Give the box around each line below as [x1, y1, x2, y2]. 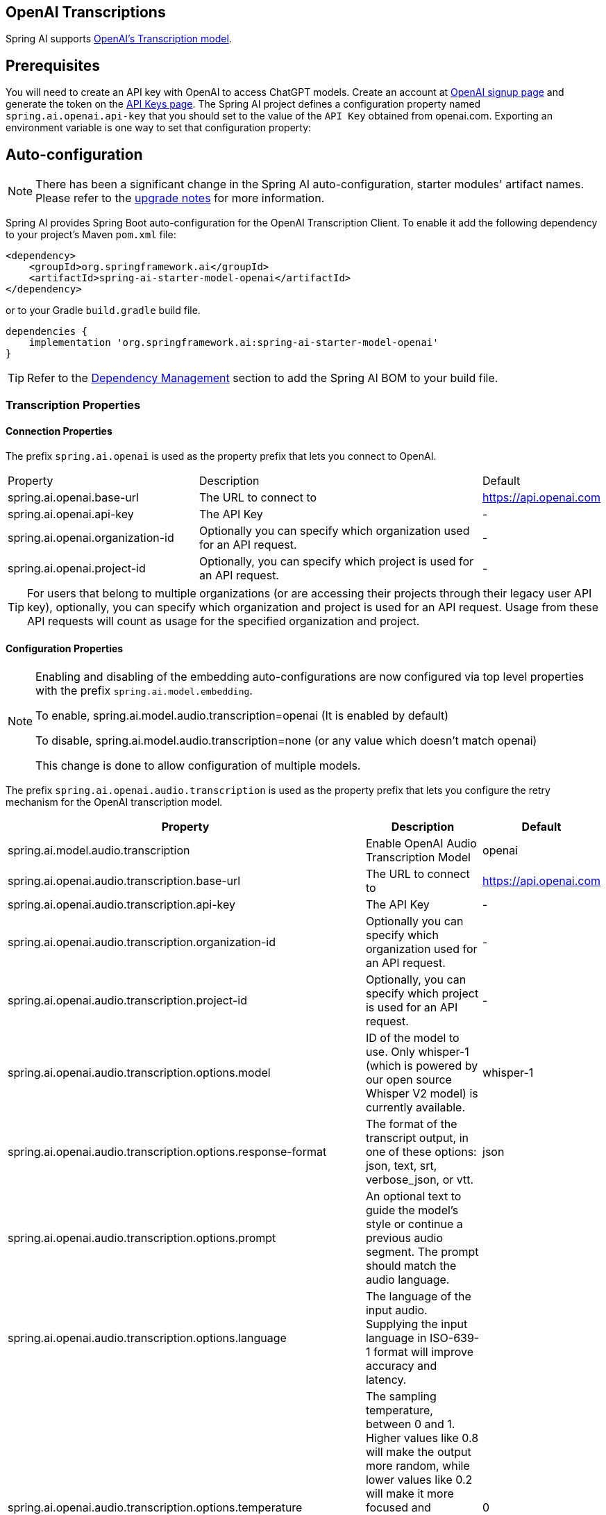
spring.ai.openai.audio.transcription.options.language [8, 1330, 287, 1345]
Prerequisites [6, 56, 100, 74]
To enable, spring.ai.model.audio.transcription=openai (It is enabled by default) [35, 708, 449, 722]
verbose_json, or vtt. [365, 1172, 474, 1186]
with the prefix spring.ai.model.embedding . [35, 683, 253, 697]
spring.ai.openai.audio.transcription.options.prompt [8, 1230, 276, 1245]
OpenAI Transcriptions [6, 3, 166, 21]
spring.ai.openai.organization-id [8, 530, 174, 545]
